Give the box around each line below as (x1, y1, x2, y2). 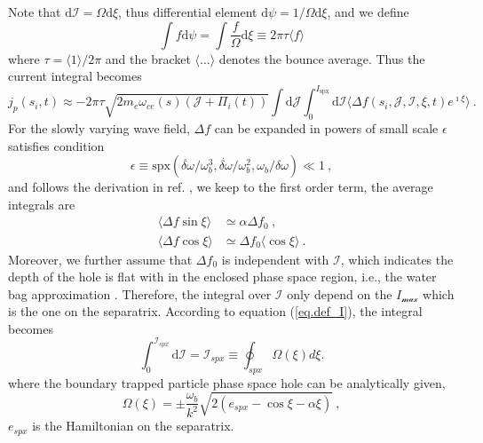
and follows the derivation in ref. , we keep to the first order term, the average (8, 178, 433, 196)
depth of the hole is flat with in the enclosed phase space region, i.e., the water (8, 267, 437, 286)
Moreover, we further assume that (8, 249, 193, 268)
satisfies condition (8, 136, 105, 154)
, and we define (327, 3, 409, 20)
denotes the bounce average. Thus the (218, 49, 425, 67)
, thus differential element (118, 3, 257, 20)
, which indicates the (340, 249, 454, 268)
